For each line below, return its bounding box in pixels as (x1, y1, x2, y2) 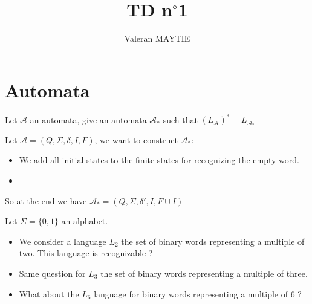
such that (163, 113, 198, 126)
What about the (19, 287, 79, 300)
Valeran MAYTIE (124, 32, 190, 45)
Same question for (19, 267, 86, 279)
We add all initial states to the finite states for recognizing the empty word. (19, 154, 299, 166)
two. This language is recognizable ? (19, 247, 153, 259)
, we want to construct (94, 133, 178, 146)
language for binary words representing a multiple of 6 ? (94, 287, 302, 300)
